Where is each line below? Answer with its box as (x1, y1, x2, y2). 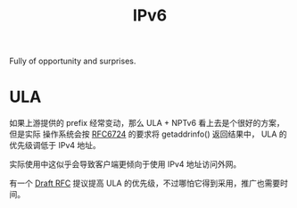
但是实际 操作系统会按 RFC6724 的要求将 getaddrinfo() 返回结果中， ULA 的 (9, 129, 287, 139)
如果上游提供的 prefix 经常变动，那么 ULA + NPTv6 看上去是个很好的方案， (9, 118, 285, 129)
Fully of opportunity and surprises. (9, 55, 136, 67)
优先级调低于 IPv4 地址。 (9, 140, 101, 151)
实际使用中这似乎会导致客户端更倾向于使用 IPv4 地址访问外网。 (9, 159, 242, 170)
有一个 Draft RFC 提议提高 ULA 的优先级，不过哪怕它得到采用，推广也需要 (9, 178, 281, 188)
